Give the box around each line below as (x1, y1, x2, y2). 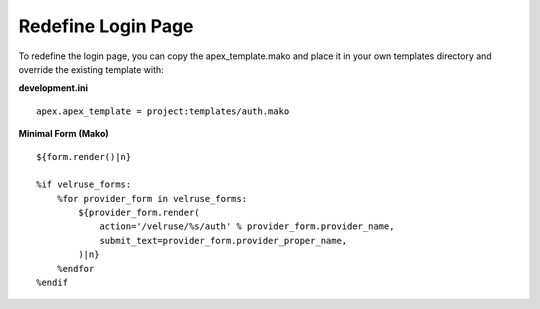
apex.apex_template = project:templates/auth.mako (36, 105, 290, 117)
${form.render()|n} (36, 151, 132, 162)
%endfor (56, 263, 95, 274)
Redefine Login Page (18, 15, 194, 37)
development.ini (18, 82, 89, 94)
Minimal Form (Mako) (18, 128, 109, 140)
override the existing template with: (18, 63, 164, 75)
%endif (36, 277, 69, 289)
